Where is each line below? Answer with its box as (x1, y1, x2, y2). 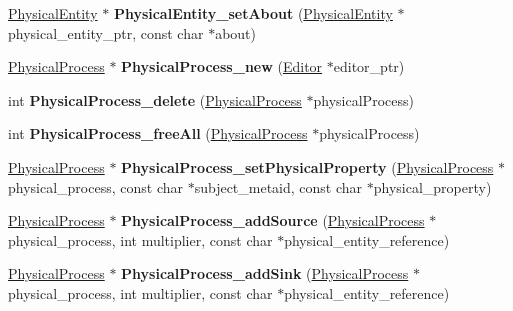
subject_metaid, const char (194, 176, 363, 197)
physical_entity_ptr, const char (8, 22, 204, 43)
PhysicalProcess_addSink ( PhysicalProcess (121, 263, 409, 284)
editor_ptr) (333, 56, 405, 77)
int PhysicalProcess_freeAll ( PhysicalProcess (8, 123, 308, 144)
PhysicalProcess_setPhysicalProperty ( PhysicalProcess (121, 156, 494, 177)
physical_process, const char (8, 176, 183, 197)
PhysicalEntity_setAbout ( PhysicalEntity (113, 3, 393, 23)
